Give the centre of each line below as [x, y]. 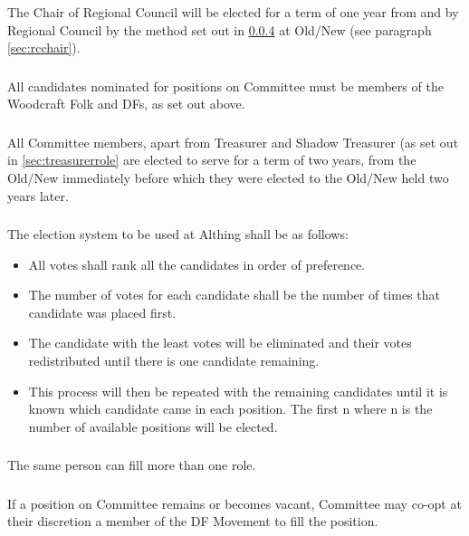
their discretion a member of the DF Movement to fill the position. [193, 521]
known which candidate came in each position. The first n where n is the [230, 409]
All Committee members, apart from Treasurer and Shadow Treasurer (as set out [233, 142]
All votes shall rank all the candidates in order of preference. [197, 264]
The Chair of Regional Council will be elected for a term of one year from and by [233, 11]
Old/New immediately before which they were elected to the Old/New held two [228, 177]
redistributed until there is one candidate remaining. [174, 360]
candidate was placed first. [102, 312]
